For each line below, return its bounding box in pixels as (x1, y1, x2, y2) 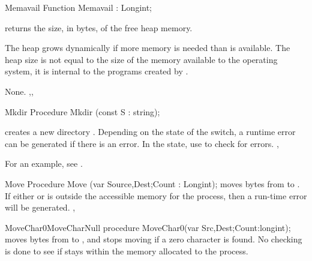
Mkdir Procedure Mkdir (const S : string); (5, 105, 160, 118)
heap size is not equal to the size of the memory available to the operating (5, 53, 278, 65)
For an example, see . (5, 157, 83, 170)
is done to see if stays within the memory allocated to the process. (5, 244, 248, 257)
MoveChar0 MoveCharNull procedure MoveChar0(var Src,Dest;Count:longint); (5, 221, 291, 233)
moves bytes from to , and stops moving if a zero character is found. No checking (5, 233, 302, 245)
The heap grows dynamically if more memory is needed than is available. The (5, 41, 290, 54)
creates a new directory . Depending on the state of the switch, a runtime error (5, 125, 296, 138)
